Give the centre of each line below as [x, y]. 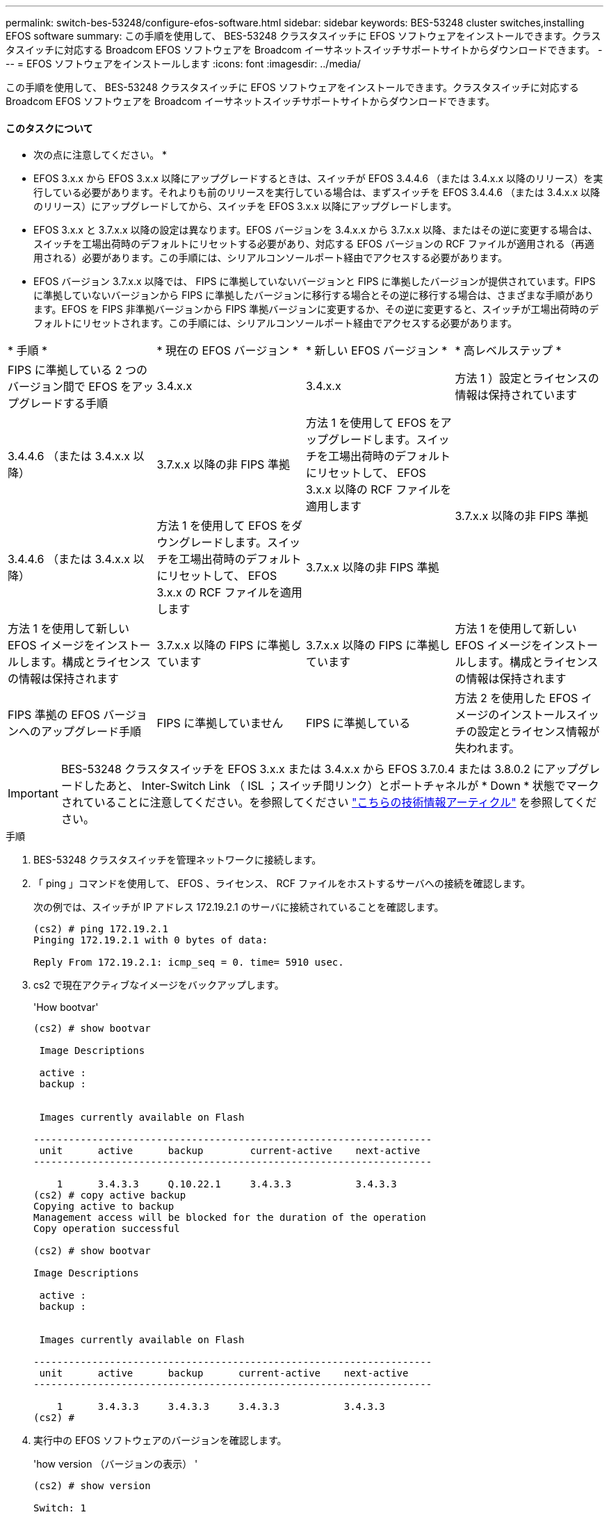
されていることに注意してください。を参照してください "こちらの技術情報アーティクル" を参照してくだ [329, 803]
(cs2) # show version [92, 1486]
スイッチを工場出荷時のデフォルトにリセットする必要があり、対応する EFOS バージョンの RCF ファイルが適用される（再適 [314, 244]
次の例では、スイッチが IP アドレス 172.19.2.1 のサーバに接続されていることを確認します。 [239, 907]
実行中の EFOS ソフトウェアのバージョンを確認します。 [160, 1441]
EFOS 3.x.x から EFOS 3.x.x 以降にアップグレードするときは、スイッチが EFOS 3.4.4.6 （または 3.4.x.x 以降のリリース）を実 [318, 179]
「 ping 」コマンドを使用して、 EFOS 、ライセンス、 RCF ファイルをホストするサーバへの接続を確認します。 [282, 884]
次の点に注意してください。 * [100, 155]
